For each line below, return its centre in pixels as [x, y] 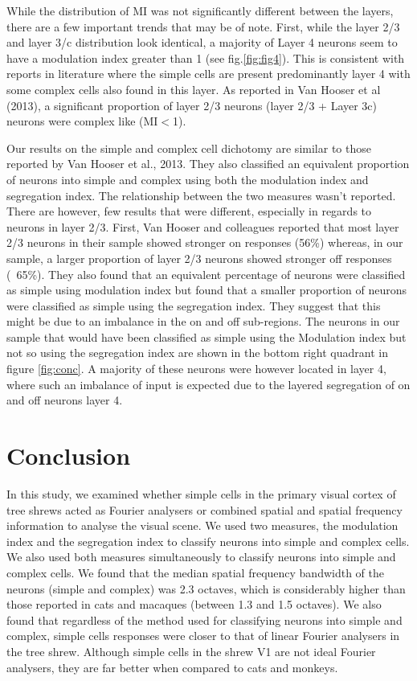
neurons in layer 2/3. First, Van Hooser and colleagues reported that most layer [203, 226]
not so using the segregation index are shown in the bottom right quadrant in [197, 353]
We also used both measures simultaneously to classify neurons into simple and [201, 557]
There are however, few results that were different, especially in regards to [189, 211]
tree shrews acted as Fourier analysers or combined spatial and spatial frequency [204, 509]
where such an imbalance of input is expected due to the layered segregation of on [208, 384]
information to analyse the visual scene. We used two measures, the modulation [202, 525]
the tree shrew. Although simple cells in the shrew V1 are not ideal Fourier [191, 651]
